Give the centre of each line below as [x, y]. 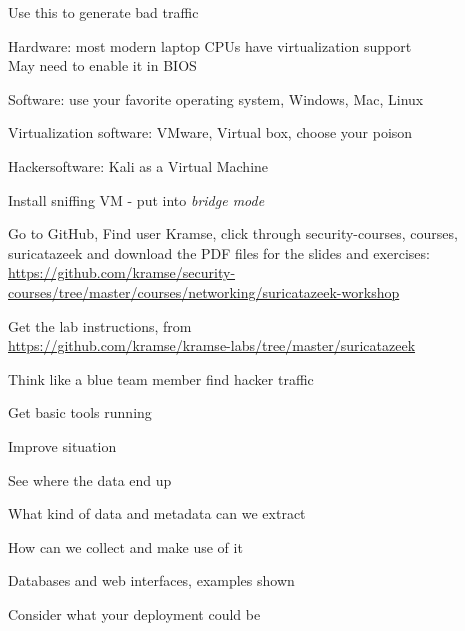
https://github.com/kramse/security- [122, 272]
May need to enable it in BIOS [102, 65]
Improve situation [62, 445]
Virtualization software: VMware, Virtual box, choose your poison [210, 132]
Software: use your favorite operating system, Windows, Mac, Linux [216, 98]
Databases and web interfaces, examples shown [151, 580]
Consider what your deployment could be [134, 613]
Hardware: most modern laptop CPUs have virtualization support [210, 45]
